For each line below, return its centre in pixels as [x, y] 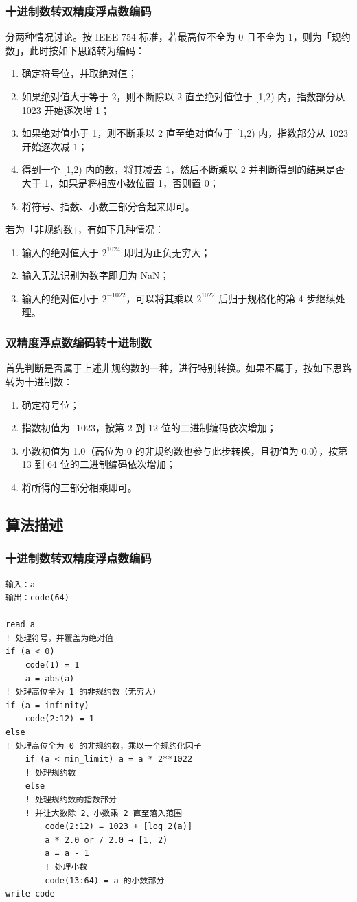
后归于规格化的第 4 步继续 [277, 298]
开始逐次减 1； [55, 146]
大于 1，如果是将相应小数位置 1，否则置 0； [120, 182]
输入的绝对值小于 [60, 298]
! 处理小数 [66, 867]
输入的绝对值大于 [60, 252]
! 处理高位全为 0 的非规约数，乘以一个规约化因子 [104, 746]
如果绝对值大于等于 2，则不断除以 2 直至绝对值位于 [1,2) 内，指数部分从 [183, 96]
